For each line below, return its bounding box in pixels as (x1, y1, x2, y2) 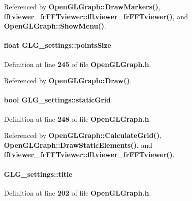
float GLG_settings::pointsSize (4, 40, 111, 50)
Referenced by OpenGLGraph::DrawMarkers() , (4, 1, 160, 11)
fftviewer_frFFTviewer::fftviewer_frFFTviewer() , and (4, 11, 188, 21)
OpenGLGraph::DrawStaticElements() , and (4, 139, 152, 150)
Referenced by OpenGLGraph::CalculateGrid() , (4, 130, 162, 140)
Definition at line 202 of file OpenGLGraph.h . (4, 187, 151, 198)
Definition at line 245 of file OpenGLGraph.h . (4, 59, 151, 69)
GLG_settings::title (4, 168, 72, 179)
